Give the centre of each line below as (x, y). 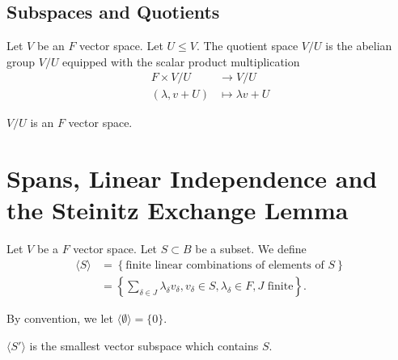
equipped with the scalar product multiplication (181, 61)
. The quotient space (247, 46)
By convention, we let (60, 318)
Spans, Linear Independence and (192, 178)
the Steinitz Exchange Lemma (178, 210)
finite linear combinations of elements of (225, 265)
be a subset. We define (251, 249)
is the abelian (359, 46)
